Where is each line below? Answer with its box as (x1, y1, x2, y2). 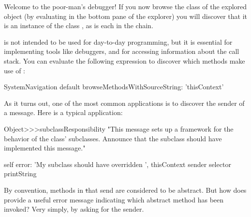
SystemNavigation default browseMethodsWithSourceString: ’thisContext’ (4, 82, 224, 92)
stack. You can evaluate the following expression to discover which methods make (4, 55, 245, 66)
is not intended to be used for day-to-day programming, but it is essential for (4, 36, 233, 47)
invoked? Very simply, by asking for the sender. (4, 204, 144, 214)
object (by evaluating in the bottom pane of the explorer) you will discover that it (4, 11, 248, 21)
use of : (4, 65, 26, 75)
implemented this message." (4, 143, 86, 153)
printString (4, 168, 37, 179)
